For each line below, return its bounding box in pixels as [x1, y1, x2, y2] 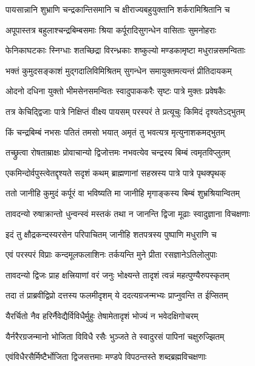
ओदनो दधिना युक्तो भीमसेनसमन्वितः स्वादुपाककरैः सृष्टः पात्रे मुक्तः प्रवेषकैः [5, 85, 226, 97]
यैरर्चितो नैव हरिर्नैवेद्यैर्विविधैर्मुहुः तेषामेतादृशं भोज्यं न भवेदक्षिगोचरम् [5, 309, 199, 322]
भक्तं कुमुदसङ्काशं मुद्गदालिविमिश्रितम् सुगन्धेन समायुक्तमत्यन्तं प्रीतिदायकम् [5, 64, 232, 77]
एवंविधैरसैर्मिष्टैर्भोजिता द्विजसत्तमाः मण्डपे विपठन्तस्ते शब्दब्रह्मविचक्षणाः [5, 350, 207, 363]
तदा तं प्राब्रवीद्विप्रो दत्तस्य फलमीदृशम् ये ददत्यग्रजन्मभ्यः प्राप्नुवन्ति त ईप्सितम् [5, 289, 228, 302]
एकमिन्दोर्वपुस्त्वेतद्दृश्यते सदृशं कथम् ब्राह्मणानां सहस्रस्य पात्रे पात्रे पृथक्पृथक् [5, 166, 226, 179]
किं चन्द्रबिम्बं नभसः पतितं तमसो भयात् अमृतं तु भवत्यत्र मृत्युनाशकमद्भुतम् [5, 125, 225, 138]
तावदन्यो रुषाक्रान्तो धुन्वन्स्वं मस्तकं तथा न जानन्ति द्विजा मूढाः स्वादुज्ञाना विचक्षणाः [5, 207, 250, 219]
